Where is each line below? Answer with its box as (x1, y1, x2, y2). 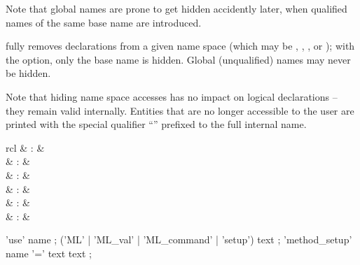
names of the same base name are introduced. (6, 15, 202, 29)
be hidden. (6, 66, 51, 80)
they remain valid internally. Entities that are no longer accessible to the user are (6, 103, 354, 117)
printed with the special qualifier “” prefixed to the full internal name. (6, 117, 307, 131)
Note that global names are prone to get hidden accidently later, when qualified (6, 1, 347, 15)
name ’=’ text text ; (6, 245, 92, 260)
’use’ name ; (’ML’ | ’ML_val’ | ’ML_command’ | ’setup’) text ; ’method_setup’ (6, 232, 352, 247)
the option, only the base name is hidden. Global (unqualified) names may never (6, 52, 351, 66)
